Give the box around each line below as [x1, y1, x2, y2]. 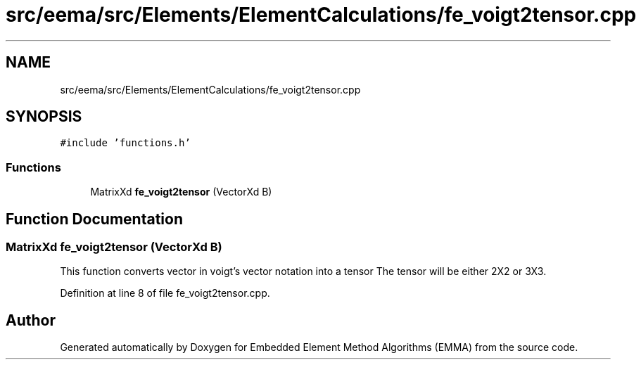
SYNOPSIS [6, 108, 82, 126]
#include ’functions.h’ [60, 137, 191, 149]
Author [6, 311, 56, 329]
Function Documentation [6, 210, 183, 228]
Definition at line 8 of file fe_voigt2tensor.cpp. [60, 287, 270, 300]
